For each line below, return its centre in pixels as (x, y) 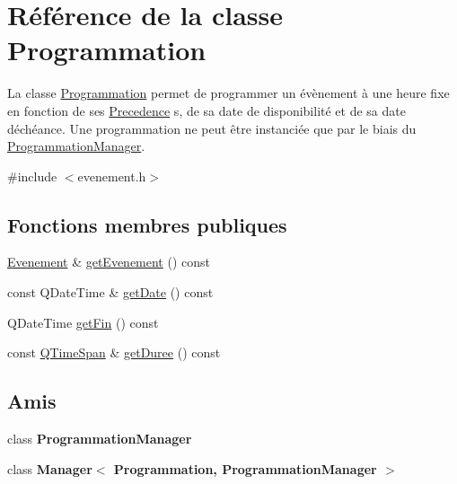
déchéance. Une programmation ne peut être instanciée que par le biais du (212, 128)
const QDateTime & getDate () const (110, 292)
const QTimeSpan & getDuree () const (114, 352)
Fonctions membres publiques (147, 224)
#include (32, 176)
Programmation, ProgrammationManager (245, 468)
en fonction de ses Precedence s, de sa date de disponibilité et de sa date (207, 110)
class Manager (50, 468)
